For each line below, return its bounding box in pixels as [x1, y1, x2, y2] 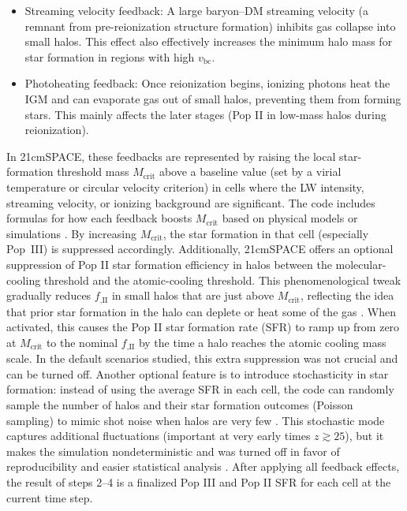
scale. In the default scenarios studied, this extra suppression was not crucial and [6, 350, 398, 367]
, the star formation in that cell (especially [162, 225, 369, 241]
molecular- [335, 255, 386, 272]
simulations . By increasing [6, 225, 136, 241]
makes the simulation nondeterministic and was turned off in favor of [6, 442, 340, 459]
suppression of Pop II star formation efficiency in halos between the [6, 255, 332, 272]
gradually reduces [6, 287, 91, 304]
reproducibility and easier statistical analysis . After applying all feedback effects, [6, 458, 400, 475]
